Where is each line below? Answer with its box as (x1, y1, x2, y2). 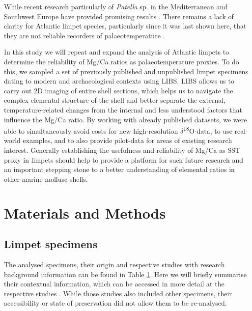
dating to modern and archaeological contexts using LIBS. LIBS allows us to (4, 76, 234, 86)
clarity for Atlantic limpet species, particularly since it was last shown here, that (4, 21, 247, 31)
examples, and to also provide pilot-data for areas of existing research (23, 135, 232, 145)
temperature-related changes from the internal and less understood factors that (4, 104, 242, 114)
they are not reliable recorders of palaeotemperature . (4, 30, 165, 40)
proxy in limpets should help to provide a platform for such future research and (4, 154, 244, 165)
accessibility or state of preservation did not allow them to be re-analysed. (4, 298, 227, 308)
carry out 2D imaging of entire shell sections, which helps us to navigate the (4, 85, 233, 95)
